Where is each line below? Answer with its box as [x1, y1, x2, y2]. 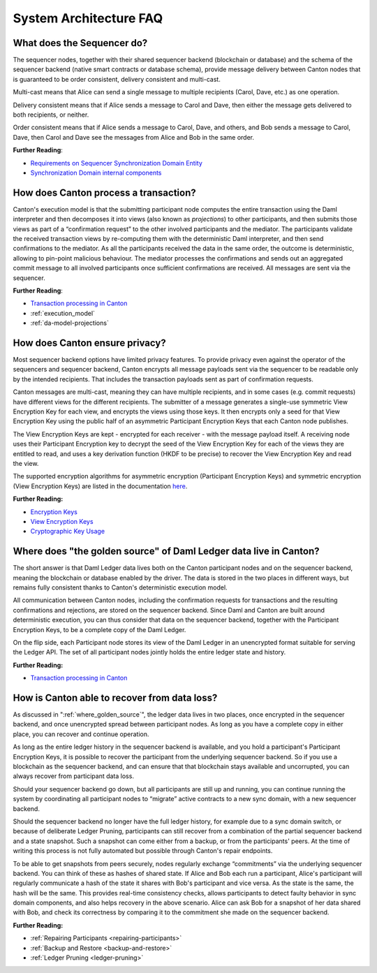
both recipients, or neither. [13, 110, 89, 119]
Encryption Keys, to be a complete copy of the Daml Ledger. [13, 625, 186, 634]
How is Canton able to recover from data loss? [13, 692, 218, 703]
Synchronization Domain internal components [30, 168, 162, 177]
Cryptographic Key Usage [30, 527, 105, 536]
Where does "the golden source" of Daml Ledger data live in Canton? [13, 546, 320, 557]
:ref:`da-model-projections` [30, 319, 110, 328]
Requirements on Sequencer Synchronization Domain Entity [30, 159, 202, 167]
